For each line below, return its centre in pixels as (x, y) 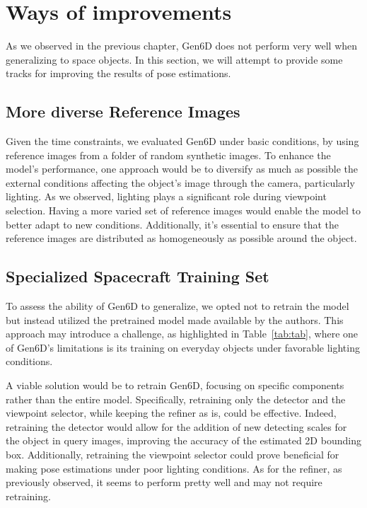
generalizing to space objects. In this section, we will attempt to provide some (174, 59)
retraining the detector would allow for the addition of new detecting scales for (176, 426)
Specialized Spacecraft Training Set (138, 276)
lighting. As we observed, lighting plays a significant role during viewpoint (166, 196)
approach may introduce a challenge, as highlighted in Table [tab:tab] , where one (182, 334)
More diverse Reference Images (123, 111)
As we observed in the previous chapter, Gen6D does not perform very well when (182, 46)
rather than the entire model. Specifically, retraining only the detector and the (176, 399)
